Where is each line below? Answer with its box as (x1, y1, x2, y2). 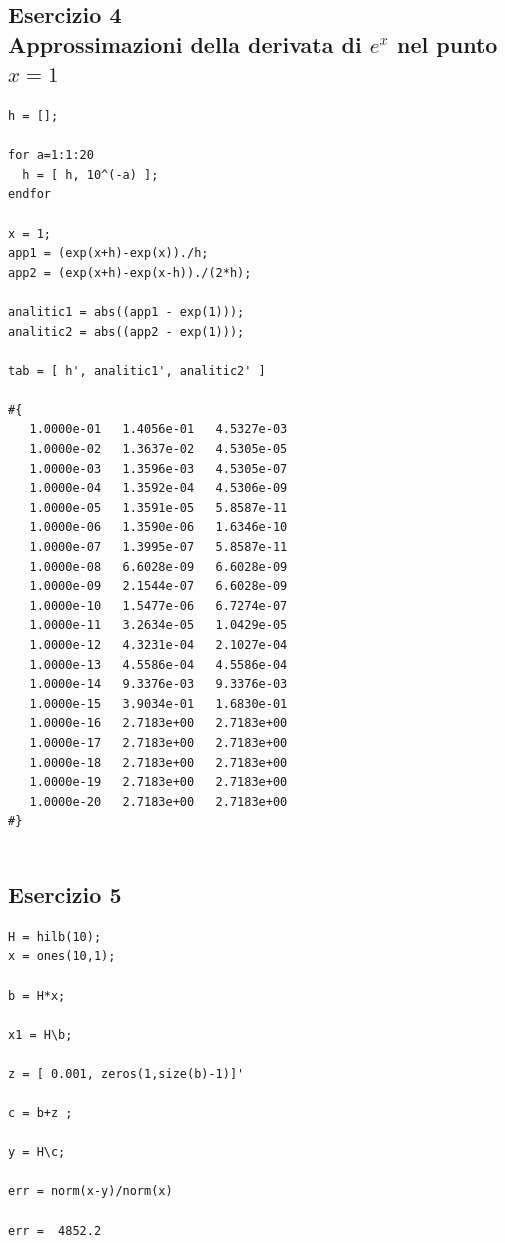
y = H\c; (8, 1145, 66, 1160)
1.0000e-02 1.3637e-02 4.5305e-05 (29, 442, 288, 457)
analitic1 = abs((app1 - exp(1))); (8, 304, 245, 319)
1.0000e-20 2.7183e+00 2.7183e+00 (29, 794, 288, 809)
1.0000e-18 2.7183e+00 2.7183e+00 (29, 755, 288, 770)
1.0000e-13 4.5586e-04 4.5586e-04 (29, 657, 288, 672)
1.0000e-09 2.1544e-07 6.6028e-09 (29, 579, 288, 594)
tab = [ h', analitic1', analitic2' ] (8, 363, 266, 378)
